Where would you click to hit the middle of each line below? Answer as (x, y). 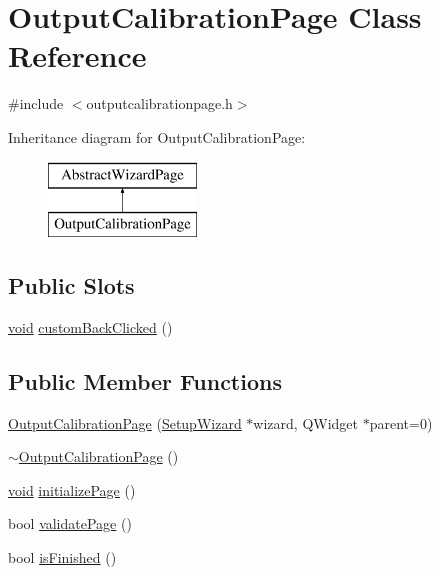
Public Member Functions (145, 380)
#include (36, 103)
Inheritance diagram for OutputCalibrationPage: (157, 136)
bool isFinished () (62, 557)
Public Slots (71, 285)
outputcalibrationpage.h (159, 103)
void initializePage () (72, 489)
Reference (77, 55)
